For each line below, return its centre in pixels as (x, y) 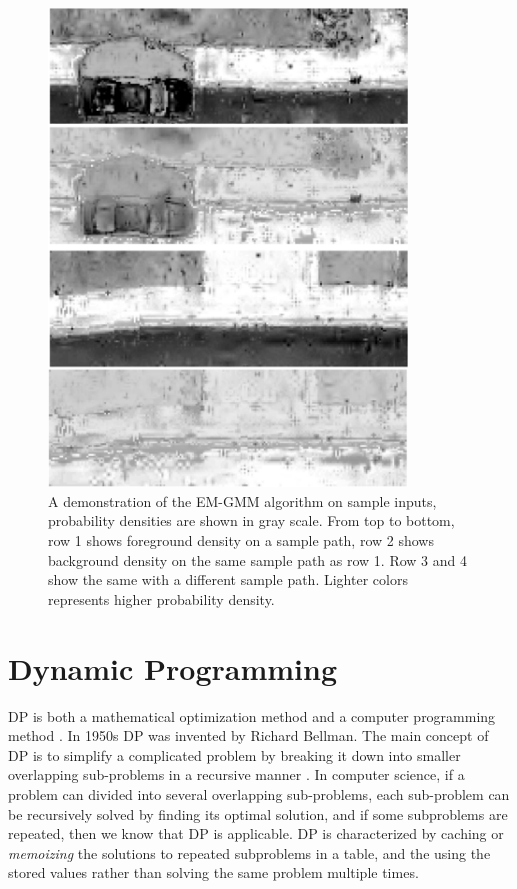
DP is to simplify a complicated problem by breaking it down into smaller (234, 754)
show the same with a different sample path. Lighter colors (228, 579)
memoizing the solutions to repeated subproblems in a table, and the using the (249, 852)
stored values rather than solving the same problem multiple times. (213, 872)
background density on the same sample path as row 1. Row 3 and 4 (257, 559)
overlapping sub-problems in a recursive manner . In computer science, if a (236, 774)
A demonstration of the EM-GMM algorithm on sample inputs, (242, 500)
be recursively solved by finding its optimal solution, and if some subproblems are (258, 813)
